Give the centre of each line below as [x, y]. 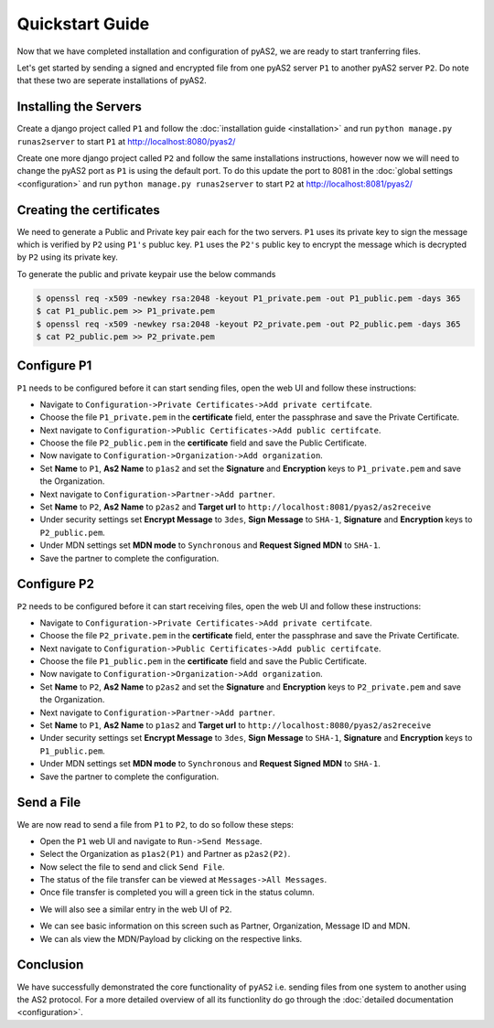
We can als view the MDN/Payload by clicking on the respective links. [171, 938]
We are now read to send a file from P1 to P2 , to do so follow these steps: [156, 824]
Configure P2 [56, 584]
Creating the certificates [88, 210]
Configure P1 [54, 366]
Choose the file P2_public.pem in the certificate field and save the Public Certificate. [204, 443]
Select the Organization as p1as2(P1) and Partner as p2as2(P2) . [165, 854]
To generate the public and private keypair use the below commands [146, 273]
